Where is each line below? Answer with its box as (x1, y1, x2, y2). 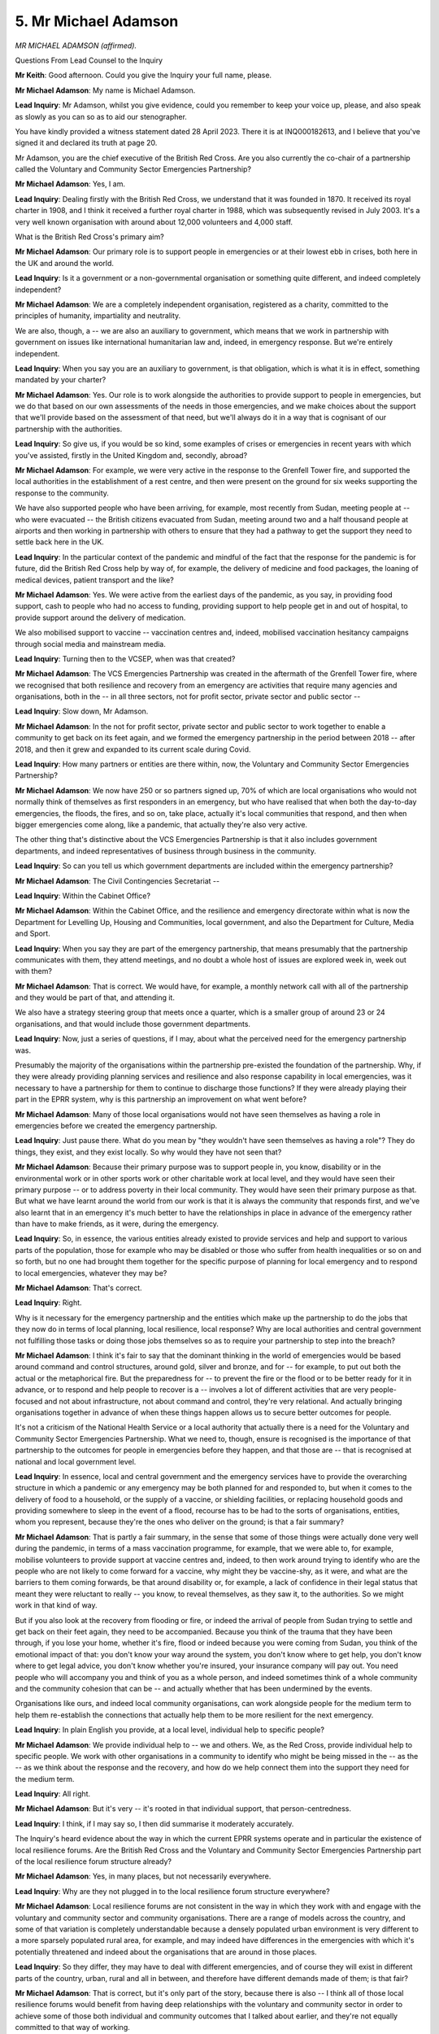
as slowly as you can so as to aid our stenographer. (15, 111, 187, 121)
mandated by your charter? (15, 375, 106, 385)
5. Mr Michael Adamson (15, 12, 179, 30)
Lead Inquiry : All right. (15, 1789, 91, 1799)
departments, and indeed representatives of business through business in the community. (15, 846, 316, 856)
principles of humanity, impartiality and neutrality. (15, 311, 181, 321)
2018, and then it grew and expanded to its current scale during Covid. (15, 744, 251, 754)
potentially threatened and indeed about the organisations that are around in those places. (15, 1947, 317, 1957)
